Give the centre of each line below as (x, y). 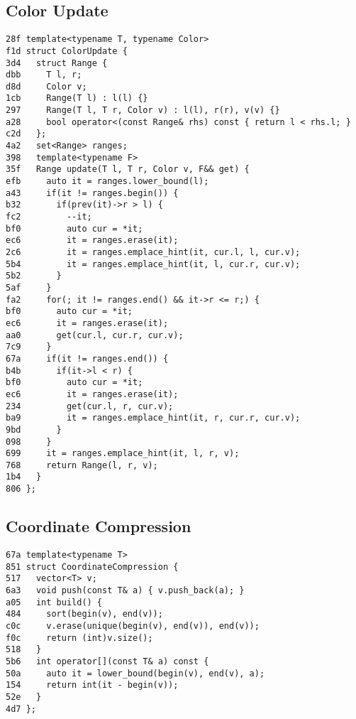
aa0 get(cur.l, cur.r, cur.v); (95, 335)
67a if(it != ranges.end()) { (87, 358)
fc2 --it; (49, 217)
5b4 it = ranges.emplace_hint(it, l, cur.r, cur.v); (153, 264)
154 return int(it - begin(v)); (92, 685)
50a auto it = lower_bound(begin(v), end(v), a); (135, 673)
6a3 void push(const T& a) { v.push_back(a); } (125, 590)
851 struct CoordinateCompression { (92, 567)
